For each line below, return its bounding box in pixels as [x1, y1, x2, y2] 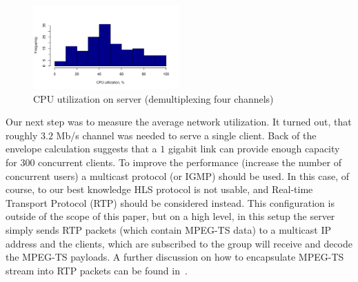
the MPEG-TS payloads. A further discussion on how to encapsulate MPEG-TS [6, 250, 344, 264]
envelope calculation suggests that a [6, 141, 157, 156]
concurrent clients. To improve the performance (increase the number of [38, 155, 341, 170]
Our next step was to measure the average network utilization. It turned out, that [6, 114, 352, 129]
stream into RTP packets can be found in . [6, 263, 188, 277]
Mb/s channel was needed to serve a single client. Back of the [56, 128, 317, 142]
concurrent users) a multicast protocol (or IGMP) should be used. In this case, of [6, 168, 350, 183]
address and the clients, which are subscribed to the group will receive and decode [6, 236, 353, 250]
